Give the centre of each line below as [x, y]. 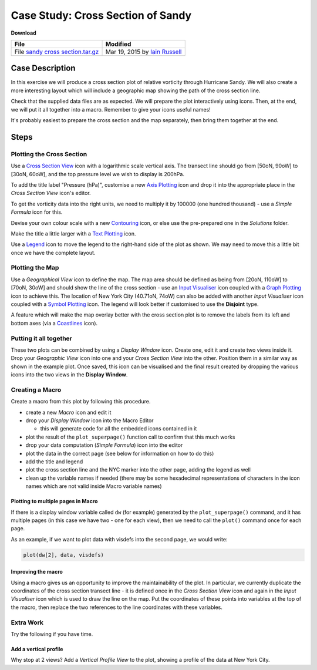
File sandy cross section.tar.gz [57, 52]
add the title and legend [54, 462]
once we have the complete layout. [53, 252]
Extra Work [27, 622]
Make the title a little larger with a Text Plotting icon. [73, 233]
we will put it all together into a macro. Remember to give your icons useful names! [111, 109]
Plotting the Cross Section [49, 154]
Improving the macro [37, 572]
